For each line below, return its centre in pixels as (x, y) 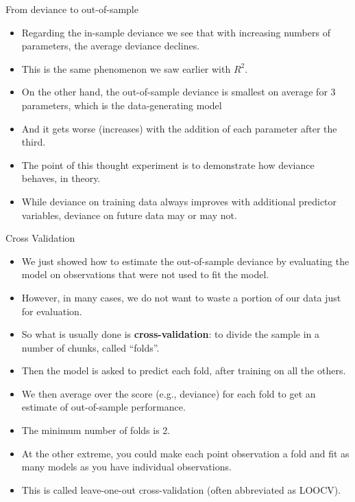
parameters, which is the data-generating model (122, 105)
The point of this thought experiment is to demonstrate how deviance (168, 164)
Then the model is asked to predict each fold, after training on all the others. (184, 370)
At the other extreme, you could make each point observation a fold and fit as (185, 453)
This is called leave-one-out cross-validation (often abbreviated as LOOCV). (181, 489)
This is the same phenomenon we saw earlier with (126, 68)
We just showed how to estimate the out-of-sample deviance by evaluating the (185, 261)
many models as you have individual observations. (126, 467)
